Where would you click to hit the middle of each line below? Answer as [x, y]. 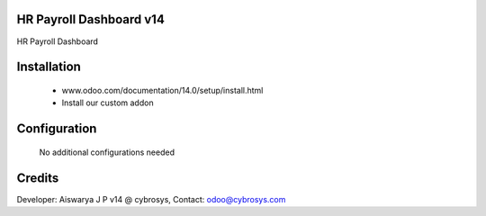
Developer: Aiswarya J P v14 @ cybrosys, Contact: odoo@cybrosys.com [151, 199]
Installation [49, 67]
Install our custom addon [108, 103]
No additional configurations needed [107, 152]
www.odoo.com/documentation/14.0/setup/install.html [162, 90]
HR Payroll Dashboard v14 [91, 19]
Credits [38, 178]
